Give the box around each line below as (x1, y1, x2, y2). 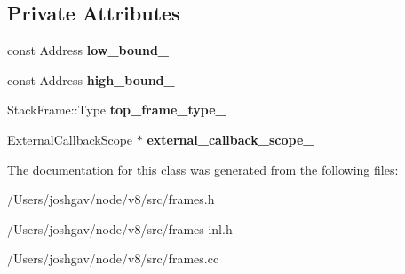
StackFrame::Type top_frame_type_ (7, 100, 226, 119)
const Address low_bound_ (7, 41, 170, 59)
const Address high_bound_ (7, 70, 175, 89)
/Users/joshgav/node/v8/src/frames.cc (7, 249, 219, 268)
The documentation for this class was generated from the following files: (7, 160, 399, 178)
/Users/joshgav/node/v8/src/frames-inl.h (7, 219, 233, 238)
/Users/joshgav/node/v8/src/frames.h (7, 190, 215, 208)
